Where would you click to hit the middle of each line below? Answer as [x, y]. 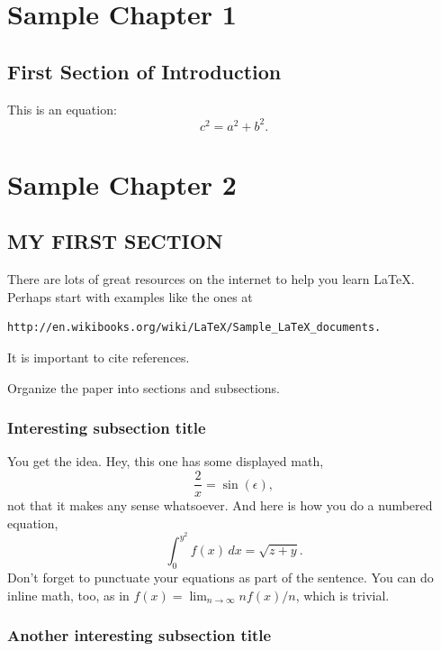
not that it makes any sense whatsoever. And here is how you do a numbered [220, 505]
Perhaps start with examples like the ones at [130, 296]
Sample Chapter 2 [122, 183]
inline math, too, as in [68, 595]
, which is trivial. [342, 595]
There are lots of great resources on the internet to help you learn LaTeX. [211, 279]
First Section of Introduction [144, 71]
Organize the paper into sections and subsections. [144, 387]
